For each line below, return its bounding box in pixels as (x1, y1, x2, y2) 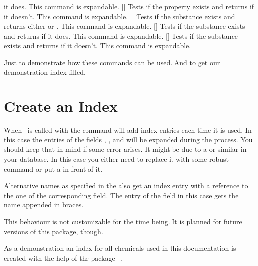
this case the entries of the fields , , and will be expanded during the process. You (4, 134, 253, 144)
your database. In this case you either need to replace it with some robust (4, 154, 229, 164)
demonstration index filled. (4, 66, 86, 77)
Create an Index (4, 96, 118, 116)
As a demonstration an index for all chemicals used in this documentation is (4, 243, 236, 253)
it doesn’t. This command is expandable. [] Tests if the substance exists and (4, 11, 235, 21)
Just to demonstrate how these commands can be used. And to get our (4, 57, 220, 67)
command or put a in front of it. (4, 163, 103, 174)
